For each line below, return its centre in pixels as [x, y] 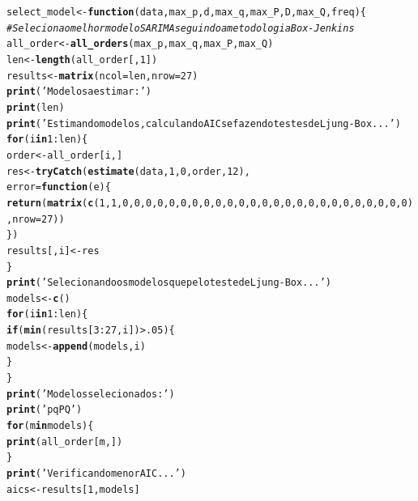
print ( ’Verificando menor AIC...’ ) [96, 474]
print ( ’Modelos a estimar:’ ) [79, 92]
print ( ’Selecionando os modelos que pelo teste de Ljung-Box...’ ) [169, 283]
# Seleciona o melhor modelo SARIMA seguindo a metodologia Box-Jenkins [181, 28]
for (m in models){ [50, 426]
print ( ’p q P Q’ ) [45, 410]
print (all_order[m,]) [65, 442]
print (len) [36, 107]
